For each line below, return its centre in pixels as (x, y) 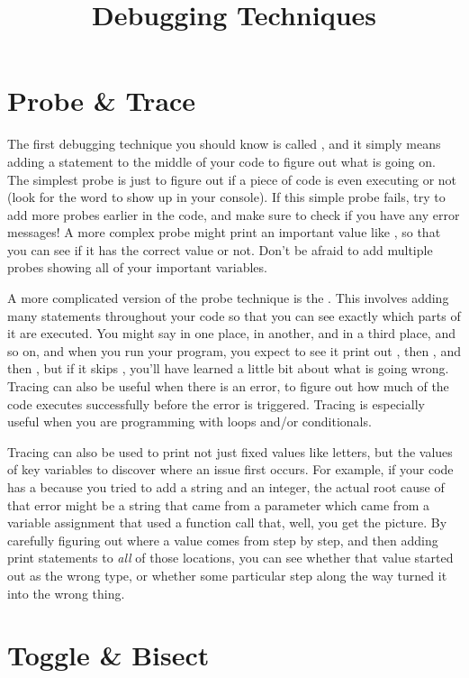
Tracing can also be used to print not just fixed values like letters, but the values (230, 451)
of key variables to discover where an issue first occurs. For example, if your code (230, 469)
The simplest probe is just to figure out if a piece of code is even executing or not (232, 179)
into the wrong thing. (66, 593)
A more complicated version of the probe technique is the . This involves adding (228, 298)
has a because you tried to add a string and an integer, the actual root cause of (226, 487)
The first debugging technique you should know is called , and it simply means (224, 144)
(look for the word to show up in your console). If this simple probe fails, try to (226, 197)
